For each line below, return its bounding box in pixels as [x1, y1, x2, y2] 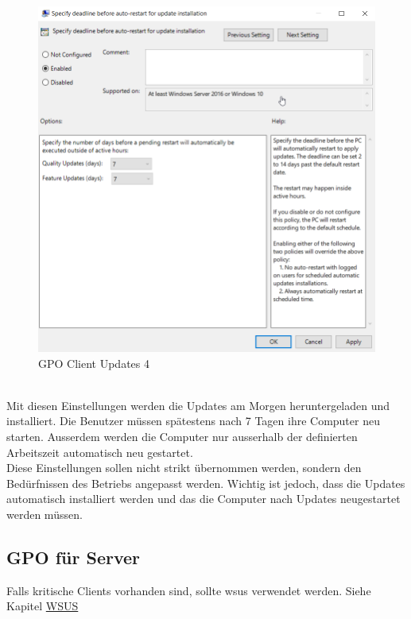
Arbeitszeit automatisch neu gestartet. [6, 443, 193, 460]
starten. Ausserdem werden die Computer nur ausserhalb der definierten [6, 427, 358, 444]
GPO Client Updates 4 [38, 354, 149, 371]
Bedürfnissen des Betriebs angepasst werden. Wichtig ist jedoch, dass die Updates [6, 474, 405, 491]
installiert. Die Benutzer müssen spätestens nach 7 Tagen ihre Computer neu [6, 412, 380, 429]
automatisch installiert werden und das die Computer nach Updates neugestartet [6, 490, 401, 507]
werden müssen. [6, 505, 83, 522]
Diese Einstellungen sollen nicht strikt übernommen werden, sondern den [6, 459, 362, 476]
